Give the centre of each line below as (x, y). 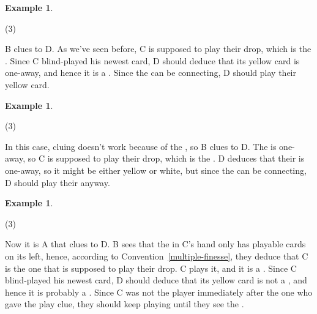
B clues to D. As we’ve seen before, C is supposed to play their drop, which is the (158, 49)
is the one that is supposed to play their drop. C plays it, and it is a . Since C (151, 268)
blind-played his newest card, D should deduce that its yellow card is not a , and (156, 280)
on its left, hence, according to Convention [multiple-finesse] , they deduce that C (157, 256)
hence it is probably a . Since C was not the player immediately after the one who (159, 292)
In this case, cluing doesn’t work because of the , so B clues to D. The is (141, 146)
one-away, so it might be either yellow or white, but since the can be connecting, (156, 170)
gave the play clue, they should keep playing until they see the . (125, 304)
